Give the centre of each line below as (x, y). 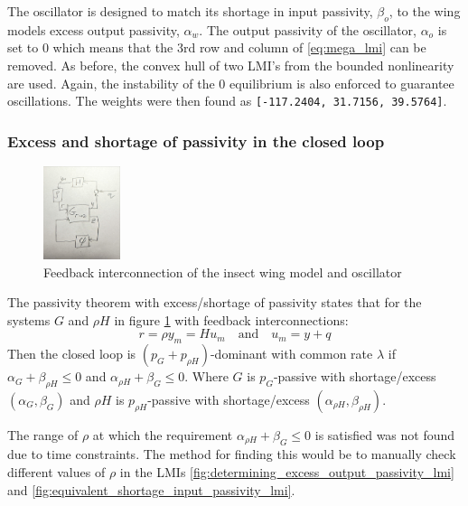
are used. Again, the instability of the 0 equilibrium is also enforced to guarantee (231, 83)
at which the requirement (163, 434)
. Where (206, 376)
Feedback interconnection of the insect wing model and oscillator (223, 272)
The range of (43, 434)
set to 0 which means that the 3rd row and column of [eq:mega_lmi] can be (217, 47)
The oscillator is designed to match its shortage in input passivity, (190, 11)
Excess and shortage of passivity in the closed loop (196, 141)
